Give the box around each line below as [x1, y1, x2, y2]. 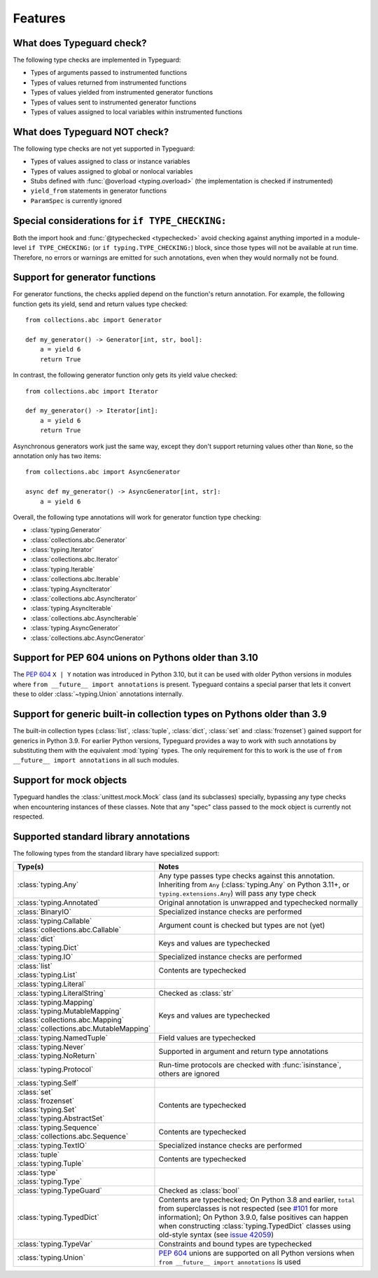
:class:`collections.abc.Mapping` [17, 1015, 125, 1025]
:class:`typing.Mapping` [17, 998, 95, 1008]
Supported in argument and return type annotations [158, 1047, 329, 1057]
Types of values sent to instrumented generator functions [30, 98, 197, 106]
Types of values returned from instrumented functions [30, 78, 187, 87]
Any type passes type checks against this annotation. [158, 871, 335, 881]
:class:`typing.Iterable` [30, 564, 95, 574]
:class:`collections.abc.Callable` [17, 925, 122, 935]
